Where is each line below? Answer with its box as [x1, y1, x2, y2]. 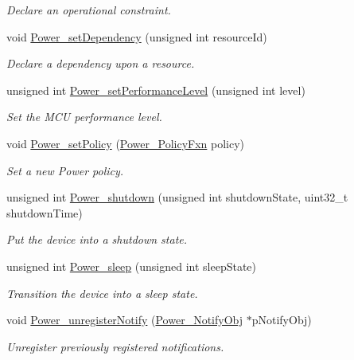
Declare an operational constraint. [6, 2, 171, 18]
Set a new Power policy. [6, 162, 124, 178]
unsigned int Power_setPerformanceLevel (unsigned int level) [6, 81, 305, 98]
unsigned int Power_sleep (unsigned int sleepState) [6, 257, 257, 274]
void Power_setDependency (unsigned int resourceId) [6, 28, 267, 45]
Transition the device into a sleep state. [6, 284, 198, 301]
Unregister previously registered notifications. [6, 338, 224, 354]
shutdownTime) [6, 204, 83, 221]
